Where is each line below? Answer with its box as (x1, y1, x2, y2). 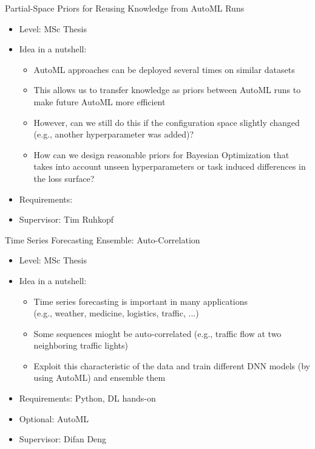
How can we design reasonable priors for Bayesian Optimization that (33, 148, 290, 161)
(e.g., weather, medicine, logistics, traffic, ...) (33, 307, 199, 319)
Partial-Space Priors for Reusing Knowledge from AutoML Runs (5, 2, 245, 14)
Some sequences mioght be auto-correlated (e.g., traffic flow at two (33, 327, 282, 339)
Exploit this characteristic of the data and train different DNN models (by (33, 359, 310, 372)
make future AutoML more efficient (33, 95, 166, 108)
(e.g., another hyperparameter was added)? (33, 128, 194, 141)
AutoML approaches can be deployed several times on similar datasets (33, 63, 295, 75)
